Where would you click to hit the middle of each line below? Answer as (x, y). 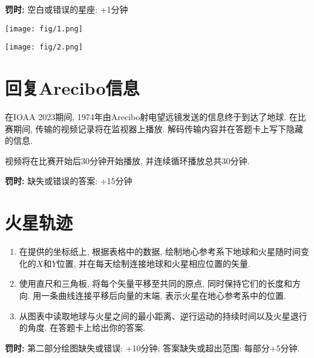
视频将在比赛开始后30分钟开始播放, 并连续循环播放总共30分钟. (127, 160)
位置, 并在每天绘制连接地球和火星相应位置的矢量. (153, 263)
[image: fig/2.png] (44, 47)
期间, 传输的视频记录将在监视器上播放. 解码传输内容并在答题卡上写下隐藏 (158, 128)
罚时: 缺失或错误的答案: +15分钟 (69, 181)
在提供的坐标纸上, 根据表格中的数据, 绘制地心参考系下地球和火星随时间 (160, 251)
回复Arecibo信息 (72, 88)
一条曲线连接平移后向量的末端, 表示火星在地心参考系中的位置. (164, 295)
